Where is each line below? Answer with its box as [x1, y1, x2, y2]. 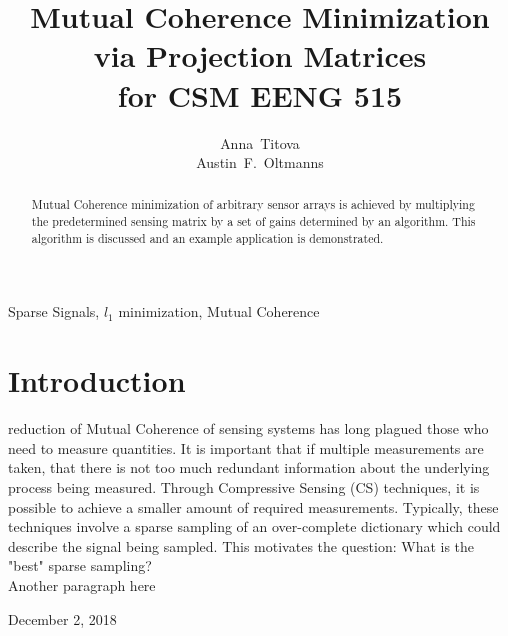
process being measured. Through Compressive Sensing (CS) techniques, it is [8, 476, 480, 497]
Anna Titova [220, 132, 300, 153]
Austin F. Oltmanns [196, 152, 324, 173]
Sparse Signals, [8, 301, 100, 322]
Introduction [8, 360, 186, 401]
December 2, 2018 [8, 608, 117, 629]
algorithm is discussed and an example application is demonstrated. [31, 229, 384, 246]
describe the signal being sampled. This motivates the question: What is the [8, 535, 475, 556]
